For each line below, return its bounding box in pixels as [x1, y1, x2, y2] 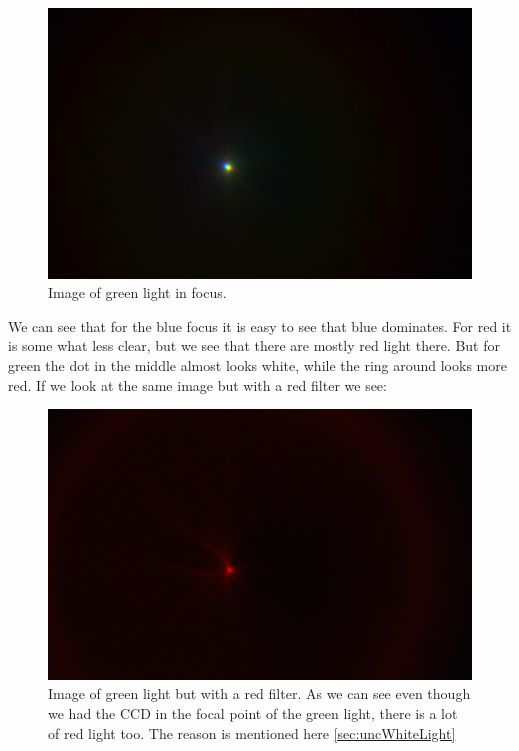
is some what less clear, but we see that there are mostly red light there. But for [8, 335, 500, 356]
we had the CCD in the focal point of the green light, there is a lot [48, 703, 458, 723]
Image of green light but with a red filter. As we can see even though [48, 683, 471, 704]
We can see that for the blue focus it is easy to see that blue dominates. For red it [8, 315, 512, 336]
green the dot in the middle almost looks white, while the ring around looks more [8, 355, 507, 375]
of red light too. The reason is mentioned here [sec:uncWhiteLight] [48, 722, 456, 743]
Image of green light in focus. [48, 282, 227, 303]
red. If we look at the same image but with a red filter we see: [8, 374, 387, 395]
